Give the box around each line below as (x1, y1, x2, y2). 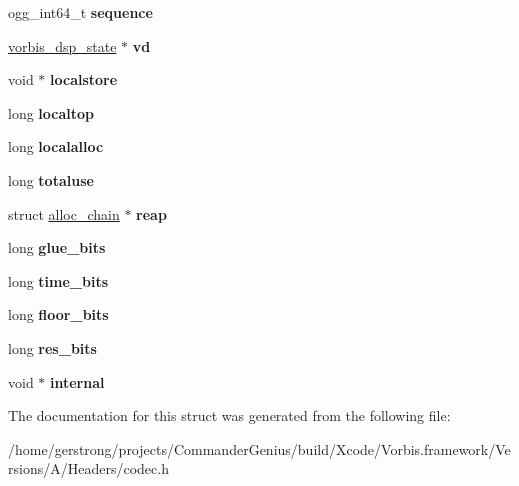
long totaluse (8, 169, 94, 190)
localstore (50, 69, 118, 90)
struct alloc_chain (8, 203, 120, 224)
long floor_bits (8, 304, 109, 325)
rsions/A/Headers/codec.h (8, 458, 169, 479)
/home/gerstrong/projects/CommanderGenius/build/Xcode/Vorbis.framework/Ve (8, 438, 511, 459)
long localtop (8, 102, 95, 123)
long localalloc (8, 136, 104, 157)
